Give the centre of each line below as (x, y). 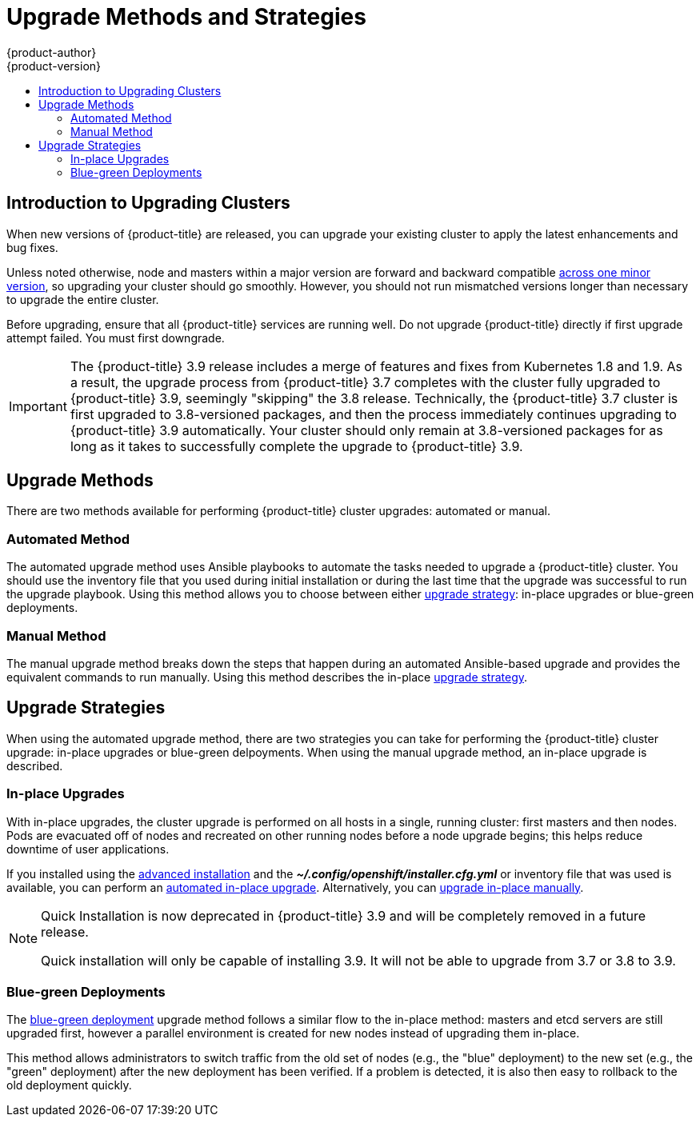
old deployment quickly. (69, 1085)
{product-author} (52, 52)
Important (38, 406)
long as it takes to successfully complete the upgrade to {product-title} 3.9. (296, 446)
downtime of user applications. (88, 849)
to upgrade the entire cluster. (83, 299)
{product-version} (54, 66)
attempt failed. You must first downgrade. (116, 338)
